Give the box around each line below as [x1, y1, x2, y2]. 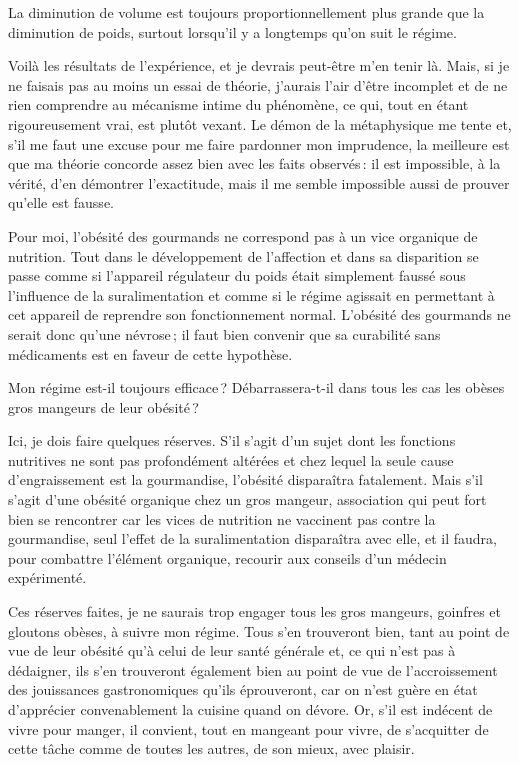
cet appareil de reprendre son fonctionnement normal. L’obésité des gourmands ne [8, 304, 511, 325]
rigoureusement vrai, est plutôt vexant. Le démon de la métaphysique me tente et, [8, 113, 512, 134]
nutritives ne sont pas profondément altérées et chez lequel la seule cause [8, 449, 454, 470]
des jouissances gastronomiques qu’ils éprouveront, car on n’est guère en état [8, 679, 478, 700]
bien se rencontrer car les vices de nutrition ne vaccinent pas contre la [8, 508, 436, 529]
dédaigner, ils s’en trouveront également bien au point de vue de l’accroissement [8, 659, 498, 680]
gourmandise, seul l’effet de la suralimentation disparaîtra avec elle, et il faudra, [8, 528, 497, 549]
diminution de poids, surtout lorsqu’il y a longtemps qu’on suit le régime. [8, 21, 457, 42]
